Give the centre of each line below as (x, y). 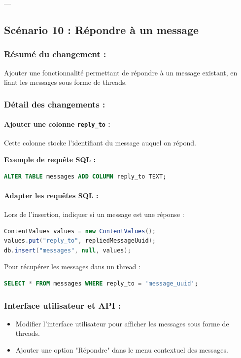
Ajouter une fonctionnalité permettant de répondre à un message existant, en (121, 72)
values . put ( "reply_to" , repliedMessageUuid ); (80, 241)
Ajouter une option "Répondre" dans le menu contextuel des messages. (122, 350)
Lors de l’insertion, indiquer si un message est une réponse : (94, 214)
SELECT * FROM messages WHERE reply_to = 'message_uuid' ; (101, 284)
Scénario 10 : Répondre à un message (102, 29)
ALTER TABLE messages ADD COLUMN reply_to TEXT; (85, 176)
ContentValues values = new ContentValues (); (80, 231)
